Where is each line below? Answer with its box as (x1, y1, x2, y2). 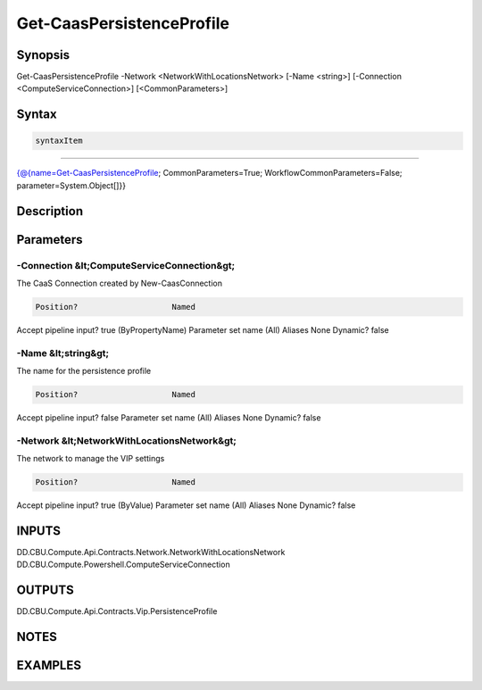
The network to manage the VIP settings (16, 453, 165, 464)
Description (16, 204, 84, 219)
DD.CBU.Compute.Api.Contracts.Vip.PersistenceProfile (16, 606, 218, 617)
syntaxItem (35, 136, 83, 146)
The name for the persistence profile (16, 366, 152, 377)
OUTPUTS (16, 583, 75, 598)
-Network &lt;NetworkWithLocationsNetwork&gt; (16, 434, 237, 446)
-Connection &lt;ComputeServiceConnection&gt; (16, 259, 236, 271)
